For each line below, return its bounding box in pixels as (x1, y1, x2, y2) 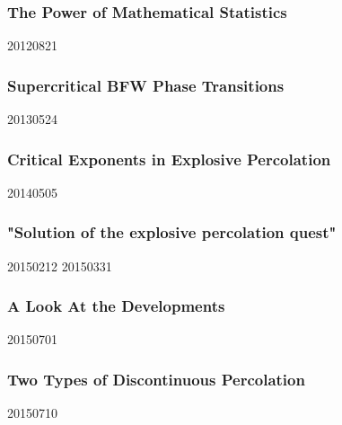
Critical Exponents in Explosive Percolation (7, 147, 331, 170)
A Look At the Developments (7, 295, 225, 317)
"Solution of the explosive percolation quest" (7, 221, 337, 243)
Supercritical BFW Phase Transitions (7, 74, 285, 96)
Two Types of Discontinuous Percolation (7, 367, 305, 390)
